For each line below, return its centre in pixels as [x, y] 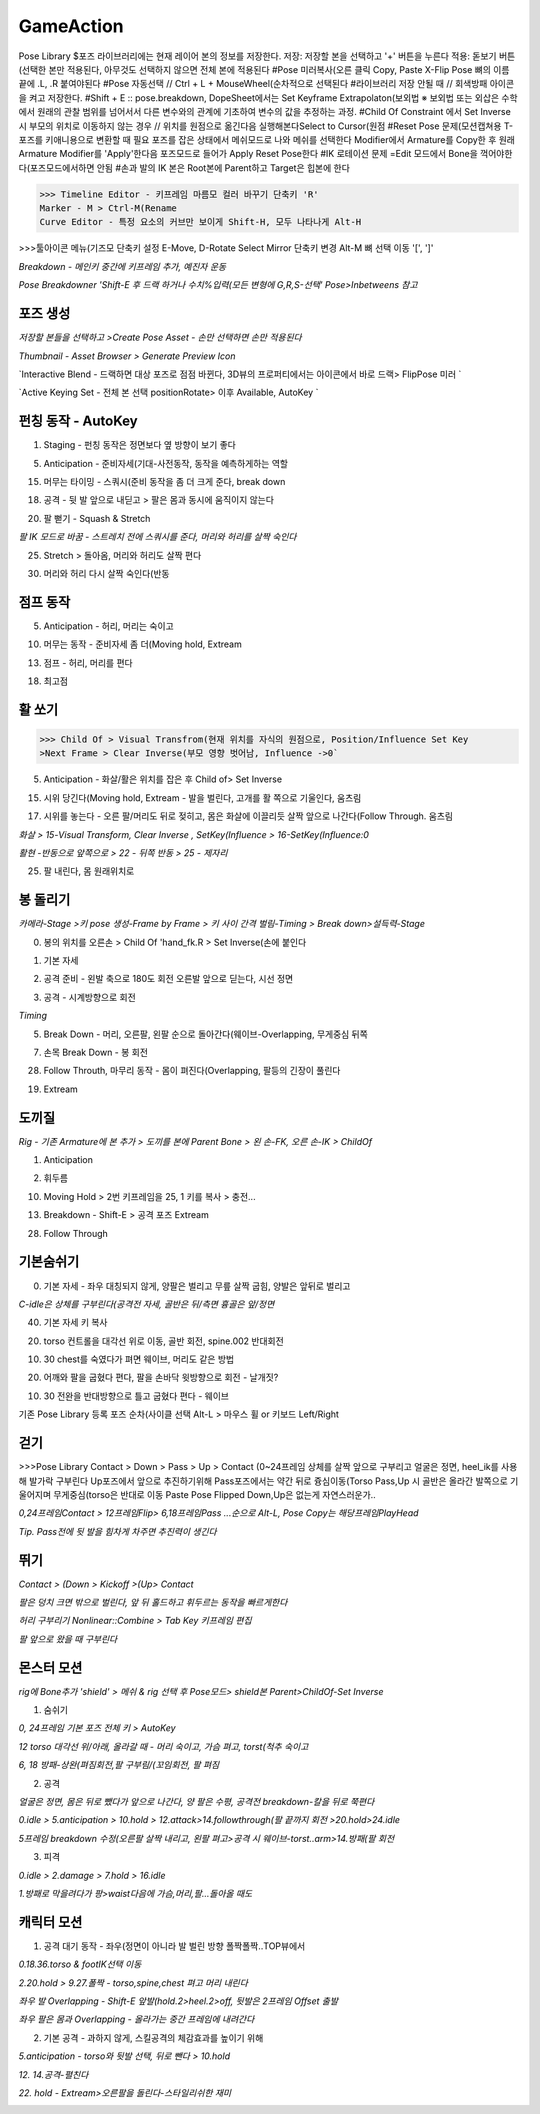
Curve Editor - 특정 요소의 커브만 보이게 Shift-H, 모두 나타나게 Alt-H [200, 222]
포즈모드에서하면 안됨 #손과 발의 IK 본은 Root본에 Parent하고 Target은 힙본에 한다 [189, 167]
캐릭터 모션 [50, 1921]
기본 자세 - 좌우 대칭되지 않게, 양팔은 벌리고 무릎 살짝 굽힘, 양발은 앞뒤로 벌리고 [197, 1286]
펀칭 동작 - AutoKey [78, 421]
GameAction [71, 26]
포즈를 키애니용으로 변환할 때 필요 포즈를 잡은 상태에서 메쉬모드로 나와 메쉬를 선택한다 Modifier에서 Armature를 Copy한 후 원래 [266, 139]
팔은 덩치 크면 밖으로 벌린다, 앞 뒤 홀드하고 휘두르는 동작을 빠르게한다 [153, 1602]
